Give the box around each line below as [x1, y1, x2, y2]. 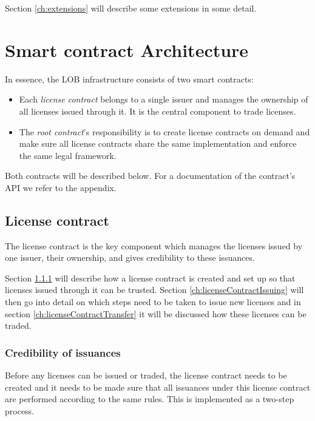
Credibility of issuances [5, 345, 121, 360]
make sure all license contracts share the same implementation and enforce [19, 137, 297, 150]
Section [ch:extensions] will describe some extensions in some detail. [5, 2, 257, 14]
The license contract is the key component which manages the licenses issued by [5, 239, 303, 252]
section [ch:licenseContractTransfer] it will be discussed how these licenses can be [5, 307, 307, 320]
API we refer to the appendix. [5, 181, 117, 194]
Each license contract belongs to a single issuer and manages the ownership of [19, 93, 308, 106]
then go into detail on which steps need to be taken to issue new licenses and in [5, 295, 301, 308]
